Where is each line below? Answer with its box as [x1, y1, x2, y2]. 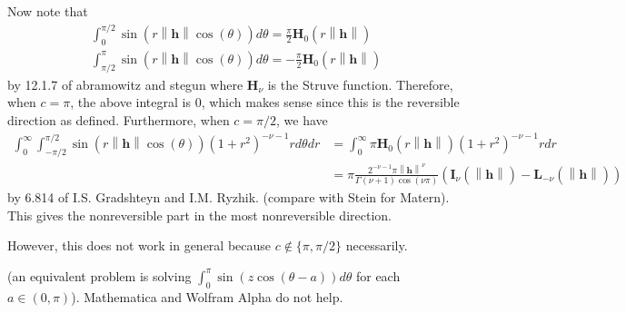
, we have [276, 110, 328, 129]
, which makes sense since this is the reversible [201, 93, 460, 112]
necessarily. [345, 236, 408, 255]
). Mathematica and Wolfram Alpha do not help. [71, 287, 343, 306]
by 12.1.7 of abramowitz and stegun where [7, 74, 243, 93]
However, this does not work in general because [7, 236, 272, 255]
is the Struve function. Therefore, [267, 74, 453, 93]
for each [355, 266, 401, 285]
